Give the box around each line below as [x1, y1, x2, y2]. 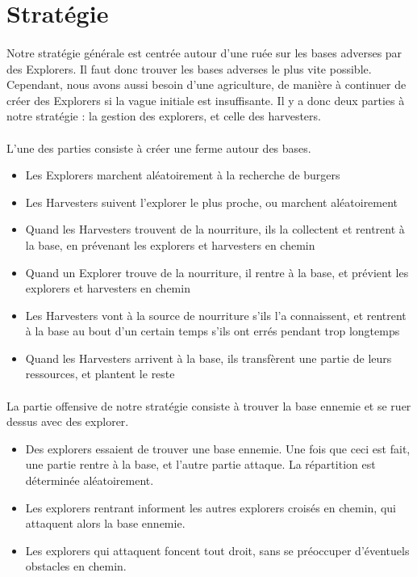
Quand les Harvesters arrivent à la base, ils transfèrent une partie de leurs [25, 349, 392, 366]
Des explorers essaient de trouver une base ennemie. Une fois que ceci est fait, [25, 440, 411, 457]
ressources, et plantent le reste [25, 365, 175, 382]
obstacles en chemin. [25, 558, 127, 575]
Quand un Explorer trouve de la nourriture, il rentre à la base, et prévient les [25, 263, 409, 280]
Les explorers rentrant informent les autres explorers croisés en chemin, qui [25, 499, 396, 516]
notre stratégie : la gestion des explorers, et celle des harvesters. [6, 107, 321, 124]
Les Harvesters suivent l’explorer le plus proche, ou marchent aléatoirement [25, 193, 398, 210]
